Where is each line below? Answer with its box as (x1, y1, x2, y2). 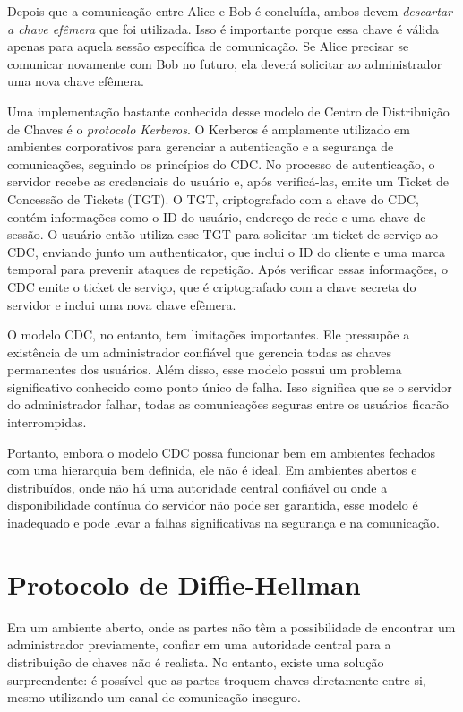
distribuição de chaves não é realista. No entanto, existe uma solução (7, 652, 384, 671)
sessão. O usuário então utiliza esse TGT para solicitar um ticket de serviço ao (7, 225, 439, 244)
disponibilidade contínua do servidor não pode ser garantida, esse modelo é (7, 495, 418, 514)
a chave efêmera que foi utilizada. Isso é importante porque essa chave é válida (7, 19, 440, 38)
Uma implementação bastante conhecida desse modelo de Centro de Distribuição (7, 101, 450, 120)
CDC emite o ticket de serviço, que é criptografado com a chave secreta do (7, 277, 416, 296)
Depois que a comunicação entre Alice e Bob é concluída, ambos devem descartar (7, 2, 452, 20)
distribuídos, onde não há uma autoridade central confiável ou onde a (7, 477, 388, 496)
